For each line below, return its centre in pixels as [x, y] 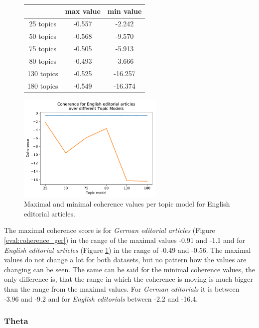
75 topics [43, 49]
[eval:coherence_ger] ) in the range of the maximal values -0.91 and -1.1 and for [125, 240]
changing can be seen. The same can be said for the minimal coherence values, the [129, 269]
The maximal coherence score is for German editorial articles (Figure [110, 230]
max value [83, 11]
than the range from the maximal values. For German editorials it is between [122, 289]
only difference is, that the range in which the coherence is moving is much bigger [129, 279]
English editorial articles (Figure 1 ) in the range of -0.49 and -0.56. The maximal [128, 250]
